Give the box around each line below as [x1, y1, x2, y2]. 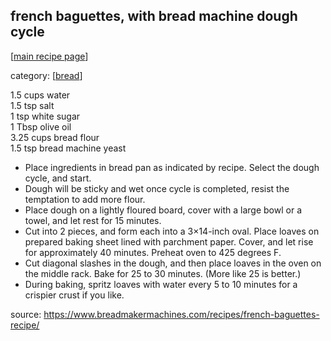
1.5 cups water [10, 89, 71, 101]
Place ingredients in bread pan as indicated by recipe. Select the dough [24, 161, 320, 173]
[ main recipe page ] [10, 50, 89, 62]
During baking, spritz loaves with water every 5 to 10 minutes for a [24, 278, 298, 290]
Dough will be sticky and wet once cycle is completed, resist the [24, 182, 290, 194]
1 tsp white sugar [10, 110, 81, 122]
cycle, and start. [24, 172, 92, 184]
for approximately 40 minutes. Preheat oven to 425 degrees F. [24, 246, 282, 258]
